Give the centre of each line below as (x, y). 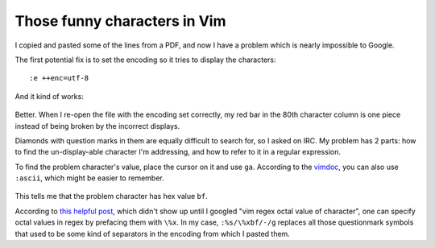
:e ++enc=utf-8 (59, 78)
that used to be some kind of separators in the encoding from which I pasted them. (152, 234)
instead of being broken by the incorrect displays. (97, 126)
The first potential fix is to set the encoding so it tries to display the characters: (145, 60)
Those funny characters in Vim (120, 21)
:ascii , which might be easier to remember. (89, 178)
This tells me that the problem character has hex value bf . (112, 196)
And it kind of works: (49, 96)
